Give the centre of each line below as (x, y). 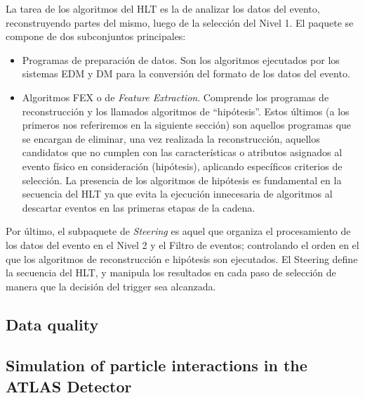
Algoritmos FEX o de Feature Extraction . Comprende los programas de (175, 97)
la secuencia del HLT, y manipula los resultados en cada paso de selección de (171, 272)
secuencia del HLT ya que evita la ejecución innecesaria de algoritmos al (177, 194)
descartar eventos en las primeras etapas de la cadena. (139, 207)
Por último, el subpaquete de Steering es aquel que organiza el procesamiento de (178, 231)
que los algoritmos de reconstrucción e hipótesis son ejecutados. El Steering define (182, 258)
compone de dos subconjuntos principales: (96, 36)
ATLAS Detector (69, 386)
